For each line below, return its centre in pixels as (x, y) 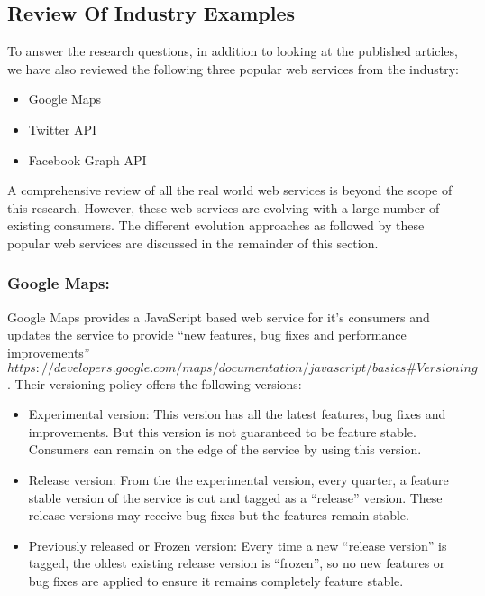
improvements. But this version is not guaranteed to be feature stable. (222, 431)
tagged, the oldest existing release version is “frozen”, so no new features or (237, 563)
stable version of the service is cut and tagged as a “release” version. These (235, 497)
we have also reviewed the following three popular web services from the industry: (233, 68)
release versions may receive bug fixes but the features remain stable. (219, 515)
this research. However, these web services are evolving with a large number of (224, 207)
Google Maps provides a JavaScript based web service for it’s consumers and (219, 317)
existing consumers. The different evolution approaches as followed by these (216, 225)
